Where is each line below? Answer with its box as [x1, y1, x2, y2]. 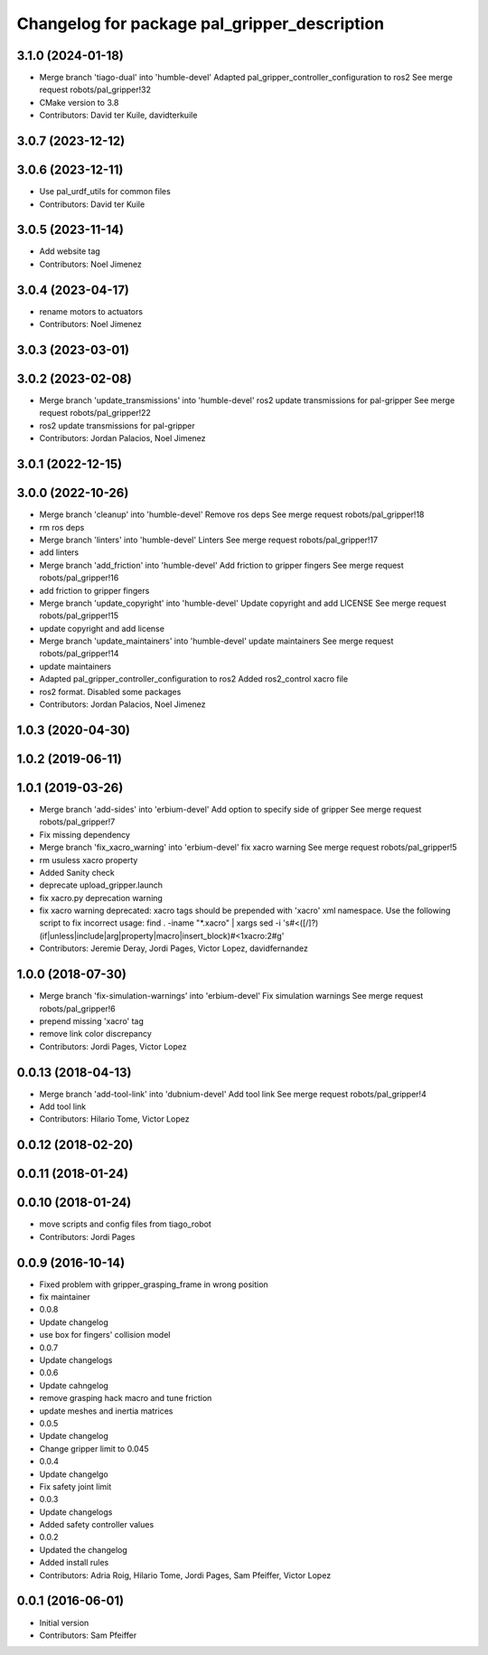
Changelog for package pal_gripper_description [16, 14, 385, 33]
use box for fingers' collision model [39, 1330, 171, 1340]
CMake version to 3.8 [39, 97, 119, 108]
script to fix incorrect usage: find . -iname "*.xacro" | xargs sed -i [39, 917, 282, 928]
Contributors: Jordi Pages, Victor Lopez [39, 1040, 187, 1052]
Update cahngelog [39, 1379, 108, 1391]
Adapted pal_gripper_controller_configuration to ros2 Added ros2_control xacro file [39, 673, 348, 684]
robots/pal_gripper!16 [39, 572, 119, 583]
